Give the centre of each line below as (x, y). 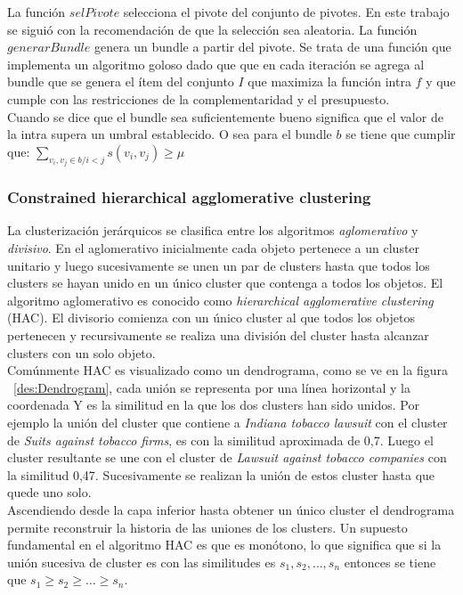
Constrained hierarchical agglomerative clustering (189, 197)
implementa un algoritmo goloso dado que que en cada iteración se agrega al (216, 64)
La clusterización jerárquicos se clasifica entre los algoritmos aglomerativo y (213, 230)
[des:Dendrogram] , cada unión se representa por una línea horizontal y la (212, 387)
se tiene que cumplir (401, 134)
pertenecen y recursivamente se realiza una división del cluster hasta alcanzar (218, 334)
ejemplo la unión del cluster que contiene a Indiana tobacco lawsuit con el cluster (227, 422)
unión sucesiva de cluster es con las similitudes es (142, 562)
